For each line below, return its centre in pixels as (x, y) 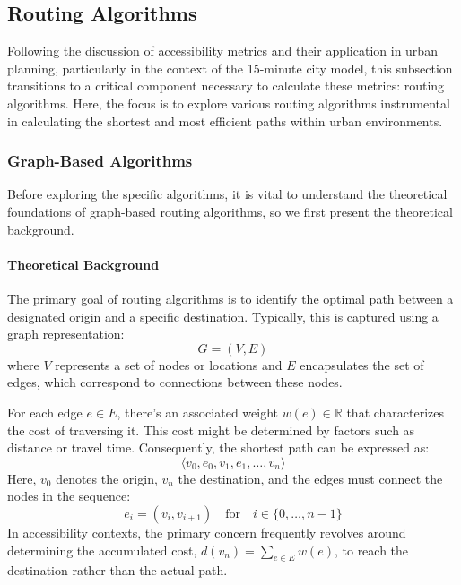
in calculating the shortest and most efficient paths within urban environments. (225, 120)
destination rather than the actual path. (117, 570)
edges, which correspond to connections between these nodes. (175, 382)
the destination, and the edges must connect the (310, 478)
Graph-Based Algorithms (100, 161)
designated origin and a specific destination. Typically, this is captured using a (223, 316)
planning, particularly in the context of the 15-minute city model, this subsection (230, 68)
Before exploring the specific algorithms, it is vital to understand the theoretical (227, 194)
